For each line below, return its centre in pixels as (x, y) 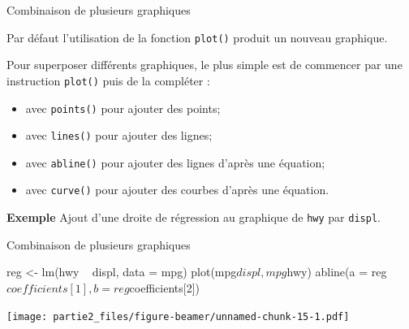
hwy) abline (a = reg (337, 272)
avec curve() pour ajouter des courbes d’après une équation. (177, 190)
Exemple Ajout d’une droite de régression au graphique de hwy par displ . (194, 217)
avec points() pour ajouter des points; (123, 108)
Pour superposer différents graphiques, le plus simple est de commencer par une (204, 65)
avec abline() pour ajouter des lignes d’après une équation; (175, 162)
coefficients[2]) (164, 287)
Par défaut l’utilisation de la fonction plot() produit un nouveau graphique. (197, 37)
